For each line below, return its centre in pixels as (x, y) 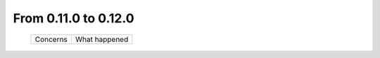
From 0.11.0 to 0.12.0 (74, 18)
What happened (102, 39)
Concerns (51, 39)
